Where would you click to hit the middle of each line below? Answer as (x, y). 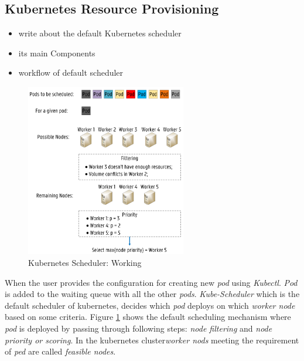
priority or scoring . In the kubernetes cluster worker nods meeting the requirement (152, 340)
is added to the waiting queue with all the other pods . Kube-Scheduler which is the (152, 294)
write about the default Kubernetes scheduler (100, 33)
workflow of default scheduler (71, 72)
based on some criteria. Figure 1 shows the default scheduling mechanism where (148, 317)
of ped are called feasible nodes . (60, 351)
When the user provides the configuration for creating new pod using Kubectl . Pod (151, 282)
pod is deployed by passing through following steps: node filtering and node (139, 328)
